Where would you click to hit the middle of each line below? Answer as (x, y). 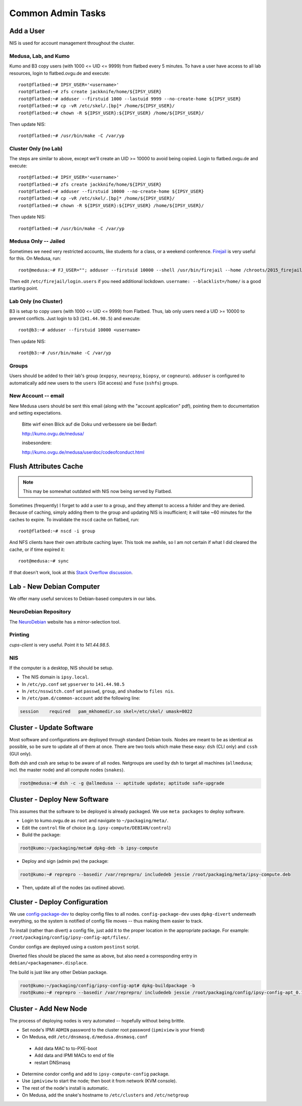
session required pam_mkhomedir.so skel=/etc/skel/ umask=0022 (106, 712)
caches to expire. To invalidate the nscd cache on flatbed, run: (74, 519)
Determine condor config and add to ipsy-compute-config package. (96, 1074)
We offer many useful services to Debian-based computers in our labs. (83, 599)
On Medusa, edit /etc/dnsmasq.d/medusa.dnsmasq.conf (85, 1037)
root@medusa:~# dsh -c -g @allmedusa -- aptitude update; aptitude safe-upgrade (122, 783)
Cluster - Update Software (51, 728)
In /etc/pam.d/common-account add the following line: (81, 698)
